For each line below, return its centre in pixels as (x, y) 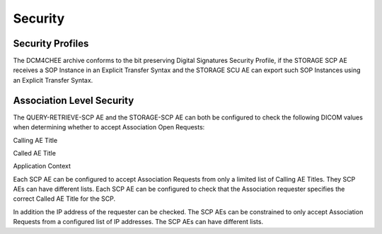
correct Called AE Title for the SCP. (64, 199)
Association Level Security (74, 100)
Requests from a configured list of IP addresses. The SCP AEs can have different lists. (138, 222)
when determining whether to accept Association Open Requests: (109, 127)
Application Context (42, 166)
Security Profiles (51, 43)
